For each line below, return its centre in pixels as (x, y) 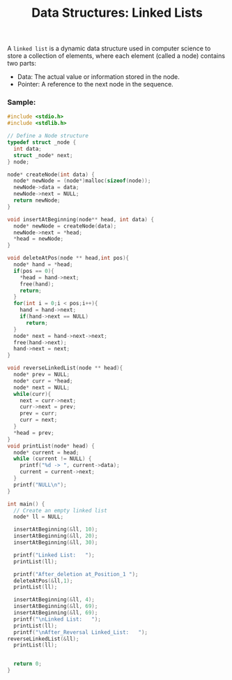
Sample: (22, 103)
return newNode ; (37, 200)
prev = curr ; (39, 413)
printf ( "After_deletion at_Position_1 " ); (76, 574)
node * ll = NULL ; (39, 517)
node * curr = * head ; (43, 381)
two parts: (22, 64)
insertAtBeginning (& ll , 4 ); (54, 600)
